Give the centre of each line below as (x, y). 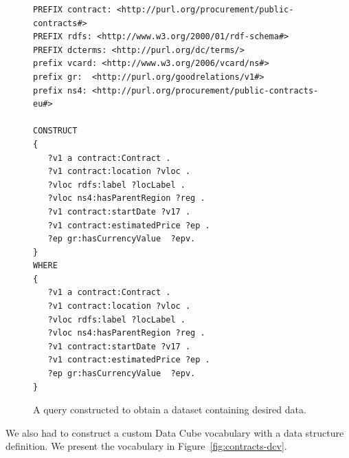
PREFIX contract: (72, 10)
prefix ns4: (60, 90)
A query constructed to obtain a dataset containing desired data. (170, 410)
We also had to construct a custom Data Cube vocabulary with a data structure (175, 432)
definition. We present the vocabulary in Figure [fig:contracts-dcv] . (146, 446)
